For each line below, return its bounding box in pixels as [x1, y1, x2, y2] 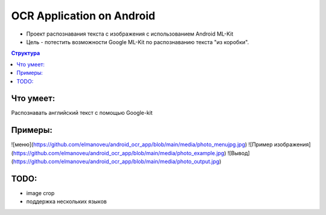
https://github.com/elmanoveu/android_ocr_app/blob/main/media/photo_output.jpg [13, 158, 220, 165]
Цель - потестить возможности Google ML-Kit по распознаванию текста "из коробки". [26, 38, 249, 45]
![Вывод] [227, 149, 250, 156]
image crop [26, 190, 55, 196]
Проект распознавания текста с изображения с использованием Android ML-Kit [26, 30, 234, 37]
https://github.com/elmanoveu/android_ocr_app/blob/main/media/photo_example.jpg [13, 149, 225, 156]
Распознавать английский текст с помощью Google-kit [11, 109, 153, 117]
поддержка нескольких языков [26, 198, 107, 205]
